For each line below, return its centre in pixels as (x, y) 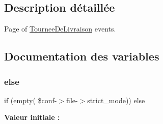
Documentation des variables (82, 56)
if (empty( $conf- (31, 100)
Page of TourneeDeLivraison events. (60, 29)
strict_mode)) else (116, 100)
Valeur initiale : (32, 117)
